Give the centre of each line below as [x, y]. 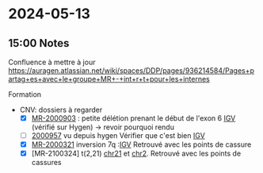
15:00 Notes [39, 43]
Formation [25, 94]
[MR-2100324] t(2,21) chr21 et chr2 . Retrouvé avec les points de [136, 154]
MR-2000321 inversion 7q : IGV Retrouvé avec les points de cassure [141, 144]
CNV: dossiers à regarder [61, 110]
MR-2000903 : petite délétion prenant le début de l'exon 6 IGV [133, 118]
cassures [46, 163]
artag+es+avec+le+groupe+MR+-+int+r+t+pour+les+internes [109, 79]
